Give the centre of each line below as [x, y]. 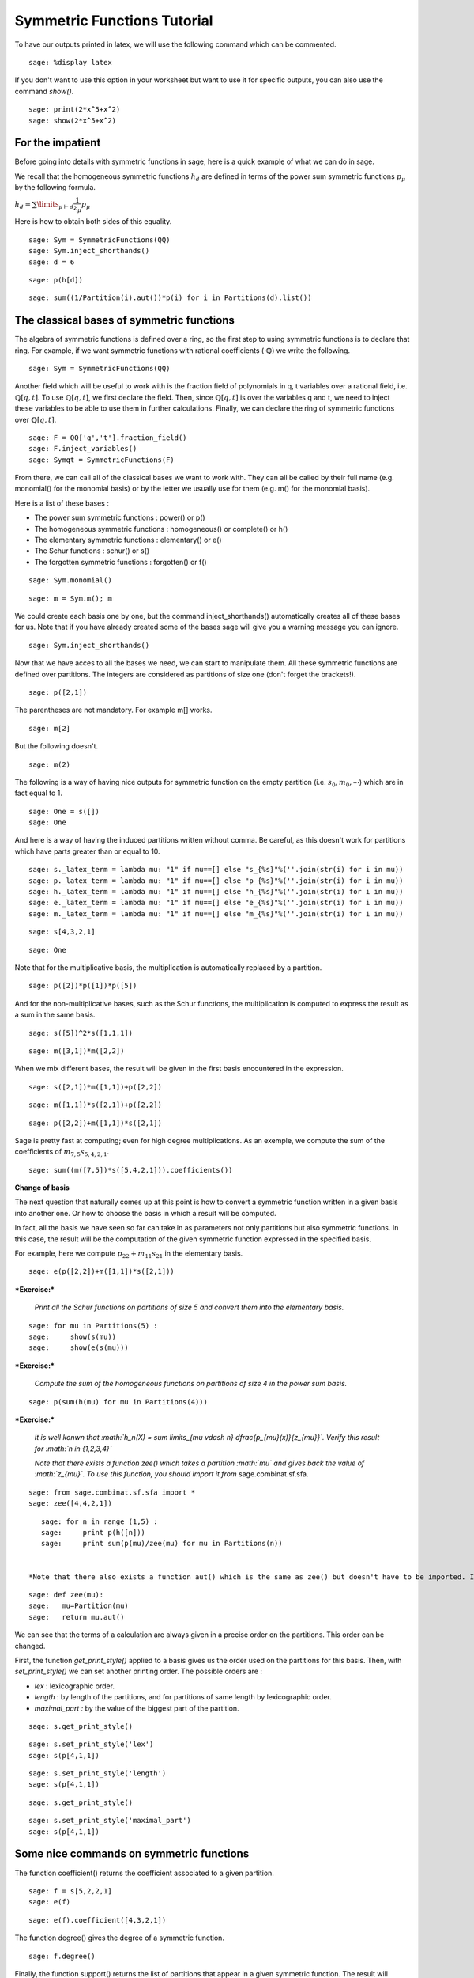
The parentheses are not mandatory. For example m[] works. [113, 710]
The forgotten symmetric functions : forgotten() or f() [120, 562]
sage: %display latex [70, 62]
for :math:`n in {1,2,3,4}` [73, 1449]
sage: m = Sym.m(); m [70, 598]
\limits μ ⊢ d [55, 205]
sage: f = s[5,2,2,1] [70, 1891]
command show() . [44, 91]
